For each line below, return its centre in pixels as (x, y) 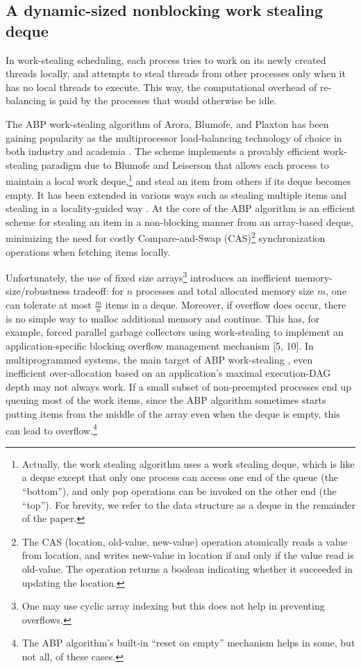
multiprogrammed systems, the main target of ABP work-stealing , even (159, 359)
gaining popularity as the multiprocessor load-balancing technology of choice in (174, 137)
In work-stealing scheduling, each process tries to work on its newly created (166, 59)
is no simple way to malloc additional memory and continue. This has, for (163, 318)
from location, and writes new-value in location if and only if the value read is (188, 555)
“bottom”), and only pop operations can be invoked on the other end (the (179, 491)
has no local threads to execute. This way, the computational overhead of (161, 87)
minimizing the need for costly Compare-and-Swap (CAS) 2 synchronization (166, 237)
